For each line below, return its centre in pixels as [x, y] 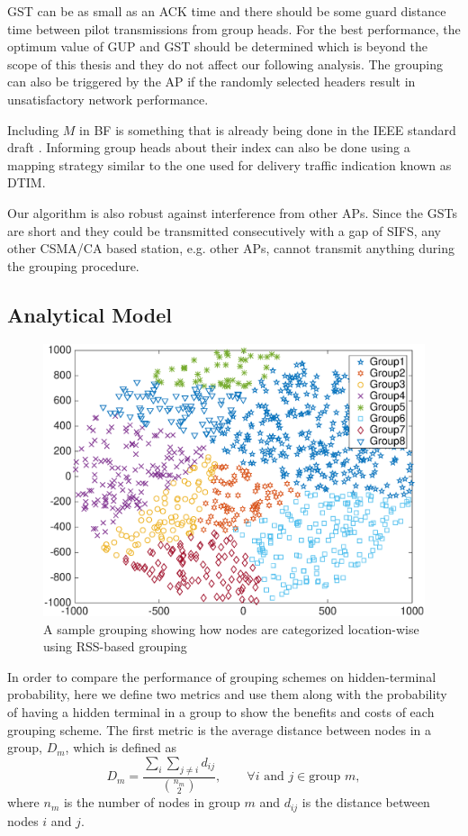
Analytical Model [90, 314]
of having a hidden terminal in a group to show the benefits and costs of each [221, 712]
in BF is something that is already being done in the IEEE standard [268, 129]
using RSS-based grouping [115, 646]
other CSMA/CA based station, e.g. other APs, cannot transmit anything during [231, 248]
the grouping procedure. [73, 265]
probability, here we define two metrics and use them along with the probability [227, 694]
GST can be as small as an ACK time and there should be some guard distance [227, 11]
